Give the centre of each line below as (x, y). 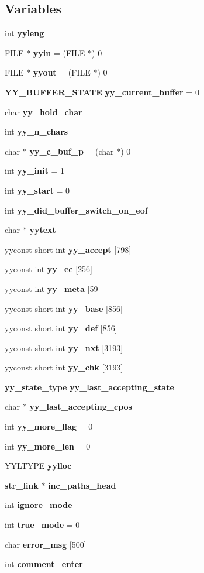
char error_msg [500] (46, 544)
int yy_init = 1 (34, 171)
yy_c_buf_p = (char (72, 151)
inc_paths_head (82, 485)
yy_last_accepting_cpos (81, 406)
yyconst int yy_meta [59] (53, 288)
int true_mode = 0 (42, 525)
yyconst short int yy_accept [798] (68, 249)
